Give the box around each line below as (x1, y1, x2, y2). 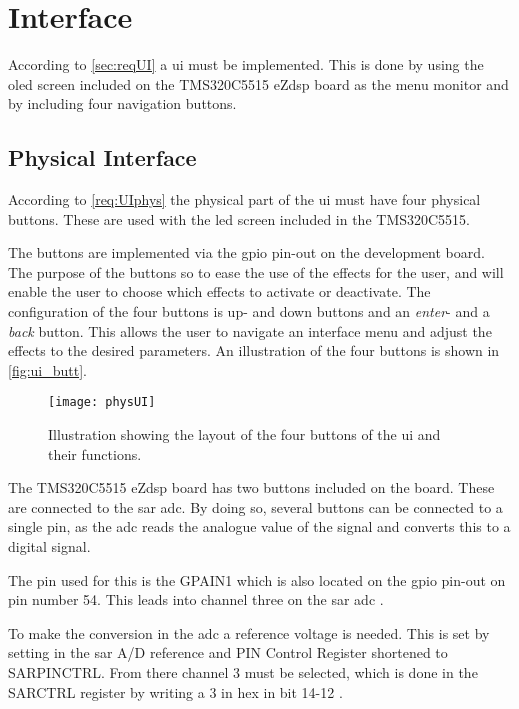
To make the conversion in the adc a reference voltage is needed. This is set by (8, 622, 490, 643)
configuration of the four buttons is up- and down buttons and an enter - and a (8, 301, 490, 322)
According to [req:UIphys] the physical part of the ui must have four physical (8, 189, 481, 210)
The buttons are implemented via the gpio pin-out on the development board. (8, 242, 485, 263)
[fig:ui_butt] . (8, 359, 88, 380)
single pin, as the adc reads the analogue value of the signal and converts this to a (8, 516, 511, 537)
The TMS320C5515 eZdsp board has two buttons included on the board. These (8, 477, 495, 498)
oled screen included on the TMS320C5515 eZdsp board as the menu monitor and (8, 73, 509, 94)
